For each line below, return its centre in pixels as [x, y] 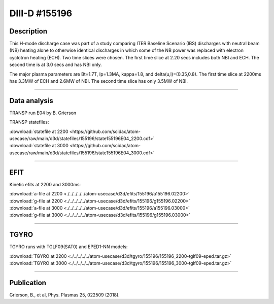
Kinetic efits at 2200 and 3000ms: [45, 184]
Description [28, 31]
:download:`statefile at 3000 [39, 146]
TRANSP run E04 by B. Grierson [43, 113]
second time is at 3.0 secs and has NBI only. [56, 65]
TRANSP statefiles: [29, 122]
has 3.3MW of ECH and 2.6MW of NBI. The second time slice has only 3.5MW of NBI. [98, 81]
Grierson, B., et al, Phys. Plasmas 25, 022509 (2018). [65, 295]
